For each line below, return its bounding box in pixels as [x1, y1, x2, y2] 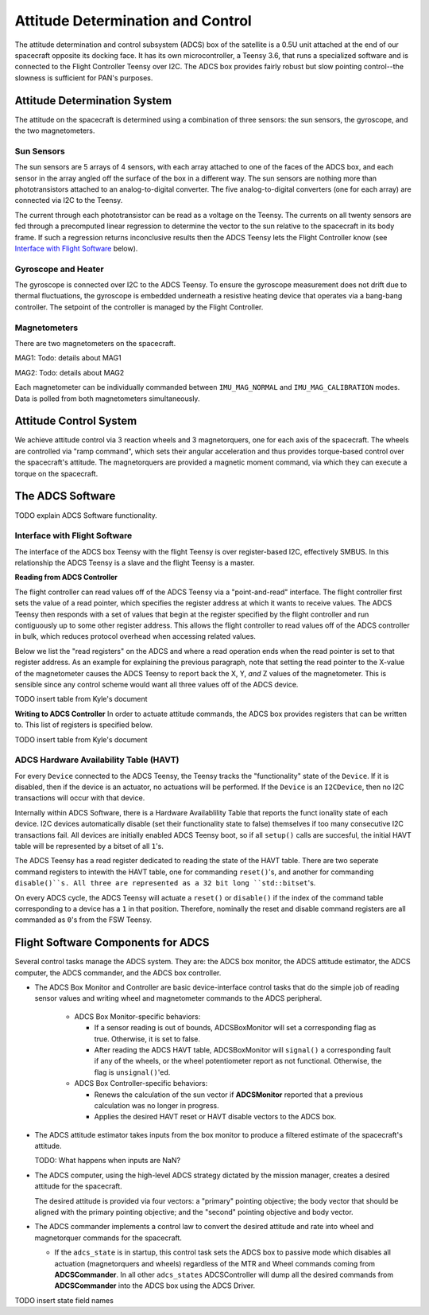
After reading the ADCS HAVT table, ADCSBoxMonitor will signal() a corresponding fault [94, 1045, 392, 1054]
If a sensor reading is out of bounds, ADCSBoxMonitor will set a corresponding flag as [94, 1023, 377, 1033]
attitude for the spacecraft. [34, 1181, 122, 1191]
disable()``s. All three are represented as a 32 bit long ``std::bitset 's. [14, 878, 316, 888]
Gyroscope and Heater [14, 263, 104, 274]
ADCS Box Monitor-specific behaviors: [74, 1011, 201, 1021]
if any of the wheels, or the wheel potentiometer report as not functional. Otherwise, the [94, 1056, 382, 1066]
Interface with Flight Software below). [14, 243, 138, 253]
